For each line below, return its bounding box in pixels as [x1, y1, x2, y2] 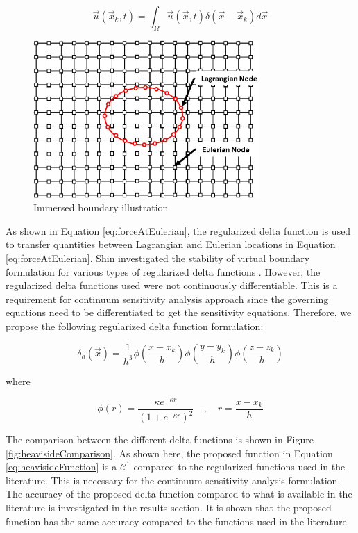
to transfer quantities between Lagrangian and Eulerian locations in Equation [6, 237, 336, 252]
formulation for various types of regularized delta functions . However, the [6, 264, 321, 279]
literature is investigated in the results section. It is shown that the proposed [6, 500, 332, 515]
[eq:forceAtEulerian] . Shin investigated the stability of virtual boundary [6, 250, 310, 265]
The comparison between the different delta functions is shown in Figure [6, 432, 314, 447]
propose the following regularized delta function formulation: [6, 318, 264, 333]
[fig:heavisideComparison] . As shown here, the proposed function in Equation [6, 445, 333, 460]
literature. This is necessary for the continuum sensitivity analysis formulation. [6, 473, 341, 487]
